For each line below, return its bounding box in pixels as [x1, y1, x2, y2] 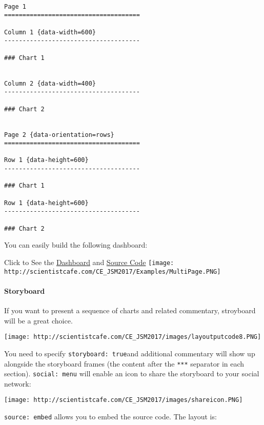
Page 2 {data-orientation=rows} [4, 131, 114, 138]
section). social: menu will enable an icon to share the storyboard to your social [4, 368, 259, 379]
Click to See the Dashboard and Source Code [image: [4, 256, 174, 267]
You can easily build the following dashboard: [4, 239, 148, 250]
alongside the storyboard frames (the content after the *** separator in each [4, 358, 245, 369]
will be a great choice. [4, 315, 73, 326]
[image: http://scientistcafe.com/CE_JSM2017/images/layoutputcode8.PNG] [4, 333, 261, 341]
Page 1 [4, 3, 26, 10]
